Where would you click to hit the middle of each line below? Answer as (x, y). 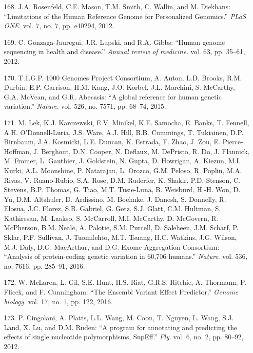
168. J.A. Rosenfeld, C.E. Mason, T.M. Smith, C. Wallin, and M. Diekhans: (117, 6)
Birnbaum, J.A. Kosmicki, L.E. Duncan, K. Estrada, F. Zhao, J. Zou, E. (112, 142)
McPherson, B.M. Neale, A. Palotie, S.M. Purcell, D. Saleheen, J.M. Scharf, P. (121, 227)
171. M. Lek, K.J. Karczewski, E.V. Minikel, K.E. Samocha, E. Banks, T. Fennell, (126, 122)
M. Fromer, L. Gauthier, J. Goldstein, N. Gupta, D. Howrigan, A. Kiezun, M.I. (122, 161)
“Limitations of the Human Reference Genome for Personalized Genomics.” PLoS (125, 16)
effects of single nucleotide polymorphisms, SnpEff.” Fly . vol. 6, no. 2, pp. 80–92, (124, 337)
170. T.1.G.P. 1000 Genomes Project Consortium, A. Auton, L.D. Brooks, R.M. (123, 77)
